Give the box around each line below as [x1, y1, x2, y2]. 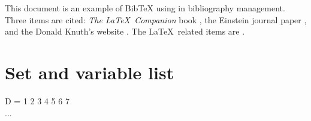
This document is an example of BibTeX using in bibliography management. [5, 2, 285, 14]
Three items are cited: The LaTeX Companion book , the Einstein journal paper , [5, 13, 307, 26]
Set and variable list [5, 60, 174, 84]
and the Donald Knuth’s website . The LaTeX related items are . [5, 25, 245, 38]
